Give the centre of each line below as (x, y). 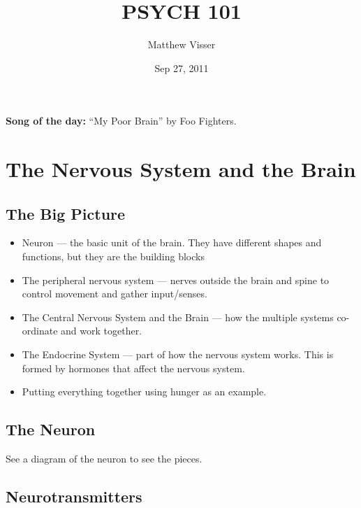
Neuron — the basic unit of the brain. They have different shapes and (172, 242)
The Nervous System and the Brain (181, 169)
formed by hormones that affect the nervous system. (133, 368)
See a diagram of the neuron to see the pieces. (104, 459)
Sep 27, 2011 (182, 68)
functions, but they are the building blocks (113, 256)
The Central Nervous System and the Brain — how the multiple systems (178, 317)
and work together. (102, 331)
